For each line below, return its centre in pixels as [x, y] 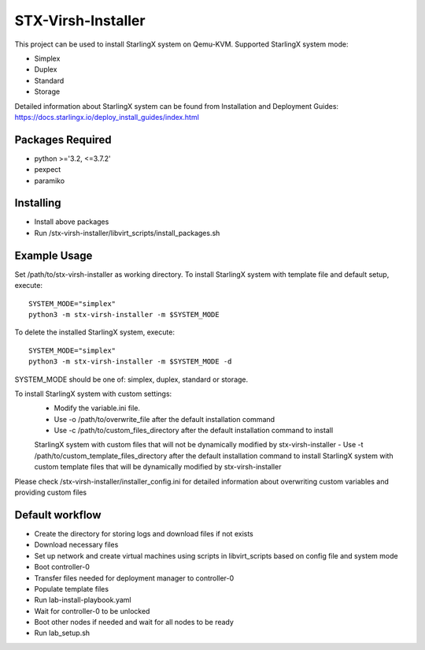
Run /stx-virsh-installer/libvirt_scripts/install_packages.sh [127, 233]
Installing [38, 203]
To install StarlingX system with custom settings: [93, 394]
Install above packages [72, 222]
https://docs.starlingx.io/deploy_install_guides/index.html [107, 117]
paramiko [50, 181]
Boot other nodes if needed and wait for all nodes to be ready [134, 622]
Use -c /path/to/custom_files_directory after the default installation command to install [194, 431]
